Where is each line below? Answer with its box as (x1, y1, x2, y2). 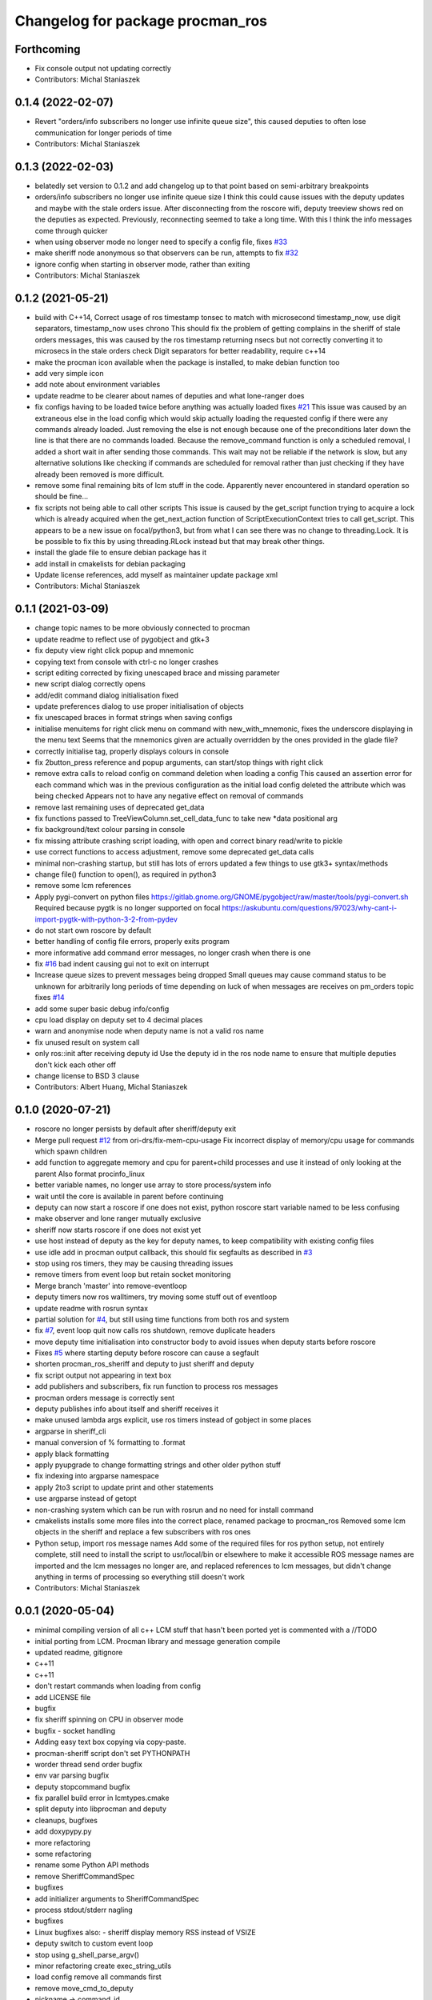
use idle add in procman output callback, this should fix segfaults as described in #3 (34, 1247, 313, 1257)
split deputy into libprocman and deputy (34, 1804, 167, 1814)
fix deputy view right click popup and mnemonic (34, 646, 194, 655)
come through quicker (34, 226, 108, 235)
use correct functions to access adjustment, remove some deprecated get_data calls (34, 847, 314, 857)
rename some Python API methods (34, 1860, 150, 1870)
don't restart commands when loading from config (34, 1681, 202, 1691)
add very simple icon (34, 369, 104, 378)
